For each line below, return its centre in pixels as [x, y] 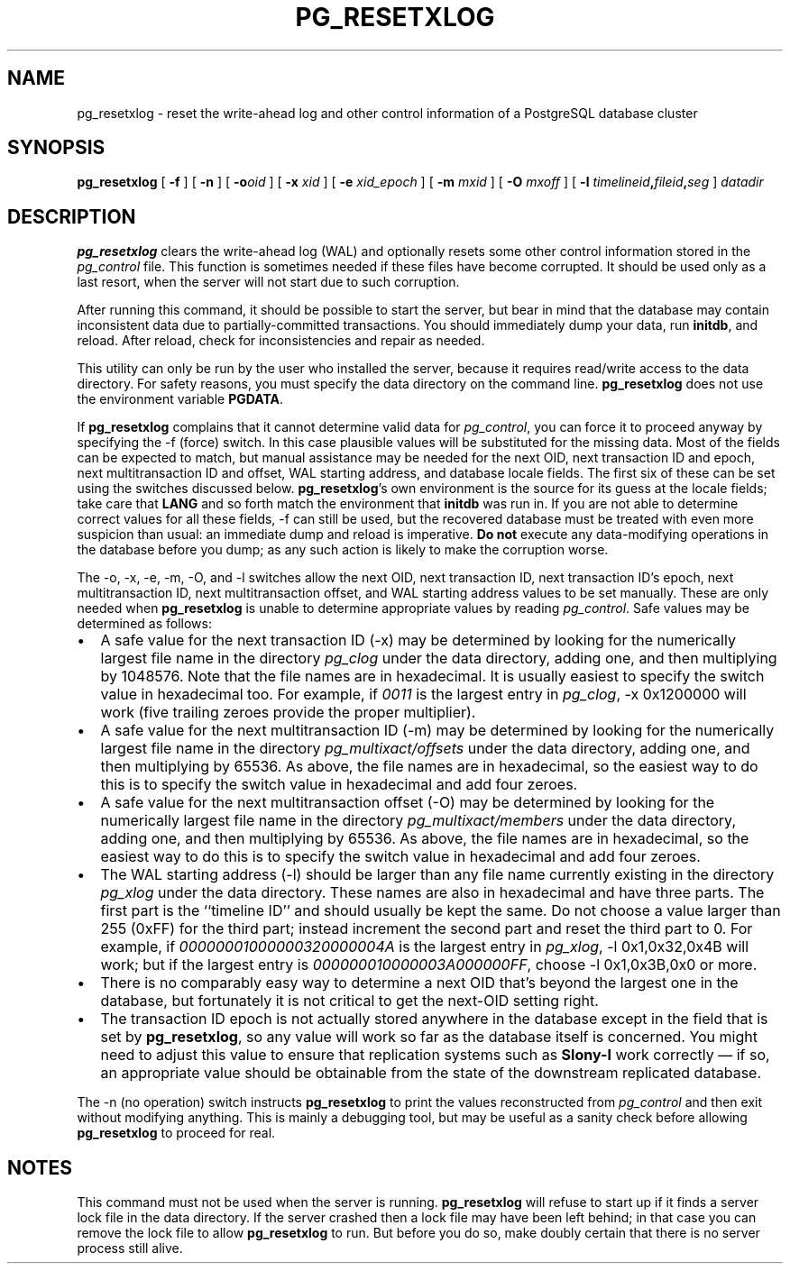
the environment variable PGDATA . [180, 399]
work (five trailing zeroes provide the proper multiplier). [288, 713]
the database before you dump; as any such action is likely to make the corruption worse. [343, 550]
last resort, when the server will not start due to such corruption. [268, 282]
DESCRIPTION [72, 216]
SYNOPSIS [56, 148]
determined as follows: [144, 624]
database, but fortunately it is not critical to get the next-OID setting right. [349, 1001]
